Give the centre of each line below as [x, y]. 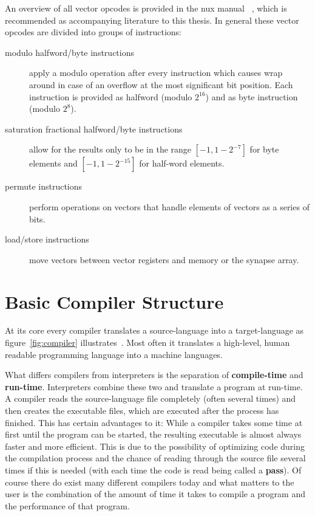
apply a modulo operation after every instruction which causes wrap [156, 73]
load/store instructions [47, 239]
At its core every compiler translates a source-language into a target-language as [154, 330]
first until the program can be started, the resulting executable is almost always [153, 434]
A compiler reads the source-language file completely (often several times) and [151, 398]
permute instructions [44, 186]
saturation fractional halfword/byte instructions [94, 129]
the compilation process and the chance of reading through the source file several [155, 458]
